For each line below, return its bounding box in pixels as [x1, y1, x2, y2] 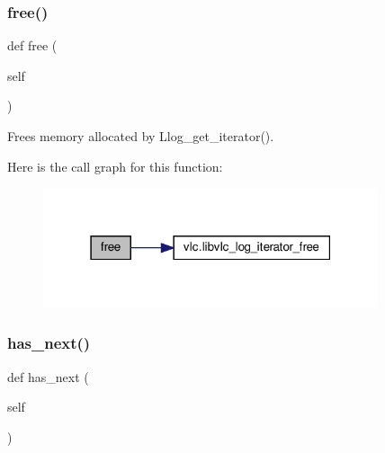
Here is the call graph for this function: [7, 156, 223, 175]
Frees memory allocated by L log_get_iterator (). [7, 127, 274, 145]
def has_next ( [7, 367, 89, 386]
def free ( [7, 36, 58, 55]
